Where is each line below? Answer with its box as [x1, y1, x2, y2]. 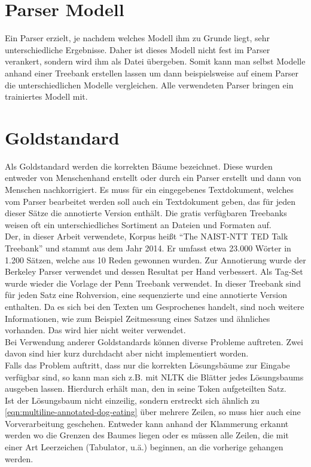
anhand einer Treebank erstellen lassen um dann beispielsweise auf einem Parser [5, 66, 298, 79]
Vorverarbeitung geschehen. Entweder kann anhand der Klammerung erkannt [5, 417, 289, 429]
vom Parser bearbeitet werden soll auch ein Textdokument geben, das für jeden [5, 195, 295, 207]
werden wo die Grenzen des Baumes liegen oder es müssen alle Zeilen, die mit [5, 429, 289, 441]
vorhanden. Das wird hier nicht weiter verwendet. [5, 324, 186, 336]
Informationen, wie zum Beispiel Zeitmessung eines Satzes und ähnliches [5, 312, 270, 324]
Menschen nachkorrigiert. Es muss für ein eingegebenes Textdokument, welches [5, 183, 294, 195]
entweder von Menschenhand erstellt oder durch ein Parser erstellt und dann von [5, 171, 301, 184]
